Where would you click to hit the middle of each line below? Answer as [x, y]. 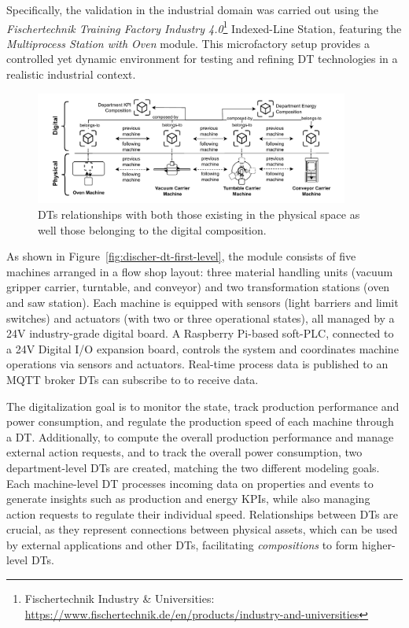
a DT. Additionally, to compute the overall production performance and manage [200, 436]
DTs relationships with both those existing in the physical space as [199, 214]
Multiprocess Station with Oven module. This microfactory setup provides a [188, 43]
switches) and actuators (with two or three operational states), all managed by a [201, 318]
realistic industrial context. [71, 74]
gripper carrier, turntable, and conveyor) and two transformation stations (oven [198, 287]
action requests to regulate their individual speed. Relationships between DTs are [203, 513]
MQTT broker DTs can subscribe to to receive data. [133, 379]
